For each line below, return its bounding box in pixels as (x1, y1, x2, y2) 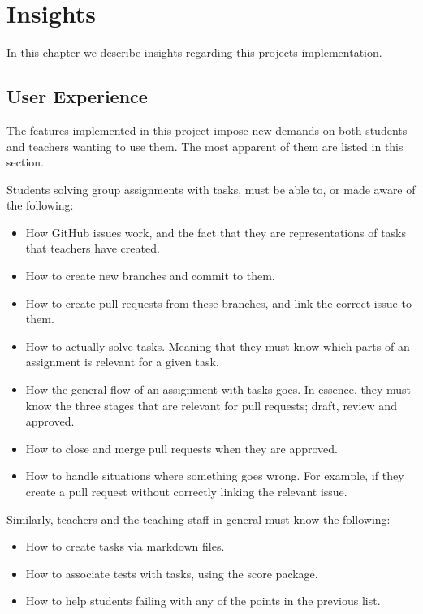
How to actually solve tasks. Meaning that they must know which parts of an (25, 337, 410, 354)
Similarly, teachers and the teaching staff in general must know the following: (6, 510, 391, 527)
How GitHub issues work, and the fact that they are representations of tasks (25, 223, 407, 240)
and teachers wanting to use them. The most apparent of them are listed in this (6, 137, 404, 154)
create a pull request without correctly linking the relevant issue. (25, 483, 347, 500)
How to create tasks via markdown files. (25, 538, 225, 555)
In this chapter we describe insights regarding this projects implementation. (6, 44, 382, 61)
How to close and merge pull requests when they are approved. (25, 439, 338, 456)
